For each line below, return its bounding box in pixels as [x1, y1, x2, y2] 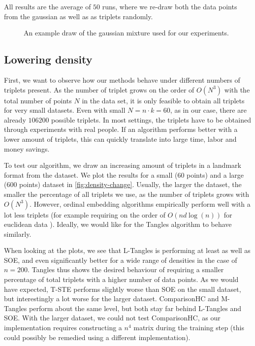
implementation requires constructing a [4, 322, 122, 333]
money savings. [4, 143, 50, 154]
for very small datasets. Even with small [4, 105, 126, 115]
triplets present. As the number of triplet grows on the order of [4, 84, 194, 94]
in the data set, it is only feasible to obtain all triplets [82, 95, 245, 105]
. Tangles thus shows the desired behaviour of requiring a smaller [28, 264, 224, 275]
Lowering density [4, 52, 93, 67]
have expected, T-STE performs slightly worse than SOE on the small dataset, [4, 283, 241, 294]
